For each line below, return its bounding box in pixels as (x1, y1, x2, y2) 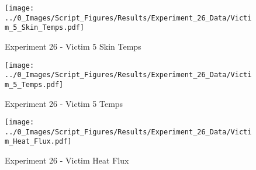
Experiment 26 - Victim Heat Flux (5, 154, 129, 166)
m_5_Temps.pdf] (5, 80, 64, 89)
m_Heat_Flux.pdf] (5, 137, 72, 146)
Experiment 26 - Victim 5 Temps (5, 97, 123, 109)
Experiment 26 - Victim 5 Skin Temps (5, 40, 141, 52)
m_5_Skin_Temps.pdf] (5, 23, 85, 32)
